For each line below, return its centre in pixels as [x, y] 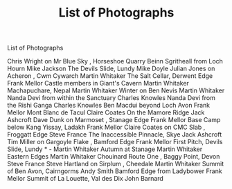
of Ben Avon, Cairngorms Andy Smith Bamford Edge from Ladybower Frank [115, 171]
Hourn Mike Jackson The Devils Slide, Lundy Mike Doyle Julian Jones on [111, 69]
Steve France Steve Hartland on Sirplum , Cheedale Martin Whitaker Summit [116, 164]
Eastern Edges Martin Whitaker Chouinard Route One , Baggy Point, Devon [114, 157]
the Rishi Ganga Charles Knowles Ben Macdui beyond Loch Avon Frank [109, 106]
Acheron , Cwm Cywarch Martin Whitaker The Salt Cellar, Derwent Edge [110, 76]
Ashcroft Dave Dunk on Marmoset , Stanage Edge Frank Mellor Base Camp [114, 120]
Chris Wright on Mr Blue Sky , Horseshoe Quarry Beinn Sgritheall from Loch [115, 61]
